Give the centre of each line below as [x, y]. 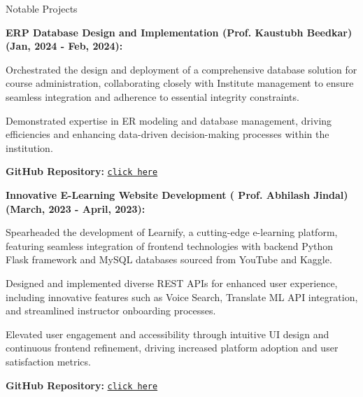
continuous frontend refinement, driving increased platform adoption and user [172, 348]
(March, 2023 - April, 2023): [76, 208]
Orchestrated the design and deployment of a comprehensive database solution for [181, 69]
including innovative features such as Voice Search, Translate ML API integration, [182, 297]
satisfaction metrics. [48, 361]
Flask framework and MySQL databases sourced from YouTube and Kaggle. [169, 259]
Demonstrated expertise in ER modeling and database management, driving [169, 120]
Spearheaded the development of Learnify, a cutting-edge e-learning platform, [172, 232]
